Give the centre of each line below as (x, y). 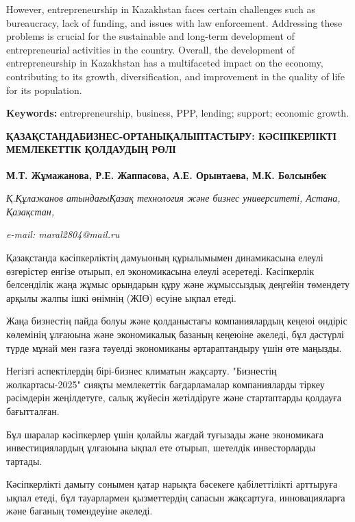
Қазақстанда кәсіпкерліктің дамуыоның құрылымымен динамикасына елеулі (165, 257)
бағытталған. (33, 411)
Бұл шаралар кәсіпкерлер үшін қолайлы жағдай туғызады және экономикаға (165, 434)
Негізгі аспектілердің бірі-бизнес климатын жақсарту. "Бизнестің (142, 371)
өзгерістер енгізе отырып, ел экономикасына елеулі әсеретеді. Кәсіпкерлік (160, 271)
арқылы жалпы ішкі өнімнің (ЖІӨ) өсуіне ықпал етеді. (121, 297)
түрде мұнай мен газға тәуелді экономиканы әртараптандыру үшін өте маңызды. (174, 347)
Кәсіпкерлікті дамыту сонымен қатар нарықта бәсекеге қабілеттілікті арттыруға (172, 484)
